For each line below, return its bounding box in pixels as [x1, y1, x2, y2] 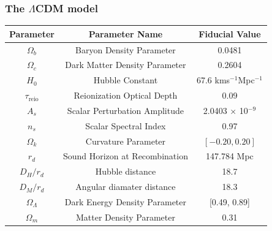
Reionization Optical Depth [74, 89, 178, 102]
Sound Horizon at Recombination [62, 150, 188, 162]
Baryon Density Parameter [75, 43, 176, 56]
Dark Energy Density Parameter [64, 195, 187, 208]
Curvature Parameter [85, 134, 166, 147]
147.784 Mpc [206, 150, 254, 162]
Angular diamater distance [75, 180, 176, 193]
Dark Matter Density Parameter [65, 58, 186, 71]
